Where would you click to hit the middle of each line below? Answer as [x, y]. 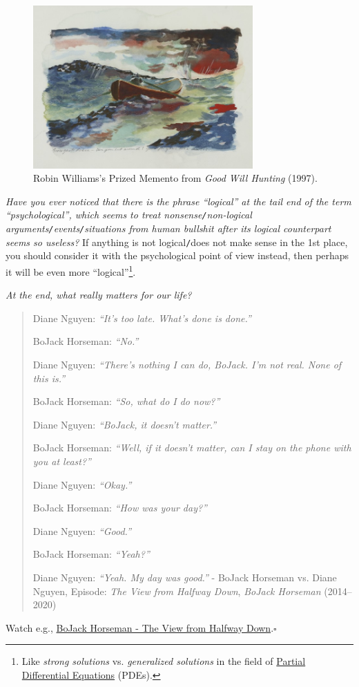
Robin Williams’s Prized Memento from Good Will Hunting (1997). [175, 178]
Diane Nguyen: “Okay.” [82, 484]
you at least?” [62, 461]
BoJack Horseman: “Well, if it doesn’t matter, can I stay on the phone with [192, 448]
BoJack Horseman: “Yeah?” [91, 554]
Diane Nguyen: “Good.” [82, 530]
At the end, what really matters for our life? [99, 295]
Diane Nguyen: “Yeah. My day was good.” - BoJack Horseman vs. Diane [185, 577]
